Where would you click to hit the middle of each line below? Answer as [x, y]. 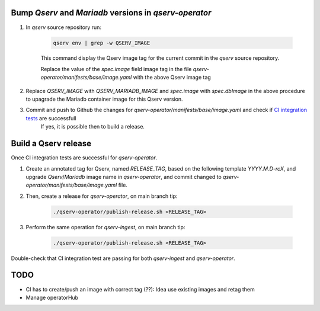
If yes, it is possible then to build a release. [93, 127]
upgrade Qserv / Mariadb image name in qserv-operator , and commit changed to [124, 177]
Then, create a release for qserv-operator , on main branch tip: [102, 196]
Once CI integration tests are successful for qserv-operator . [84, 158]
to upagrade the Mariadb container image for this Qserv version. [104, 99]
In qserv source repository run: [64, 27]
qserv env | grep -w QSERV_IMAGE [102, 43]
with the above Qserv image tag [172, 78]
